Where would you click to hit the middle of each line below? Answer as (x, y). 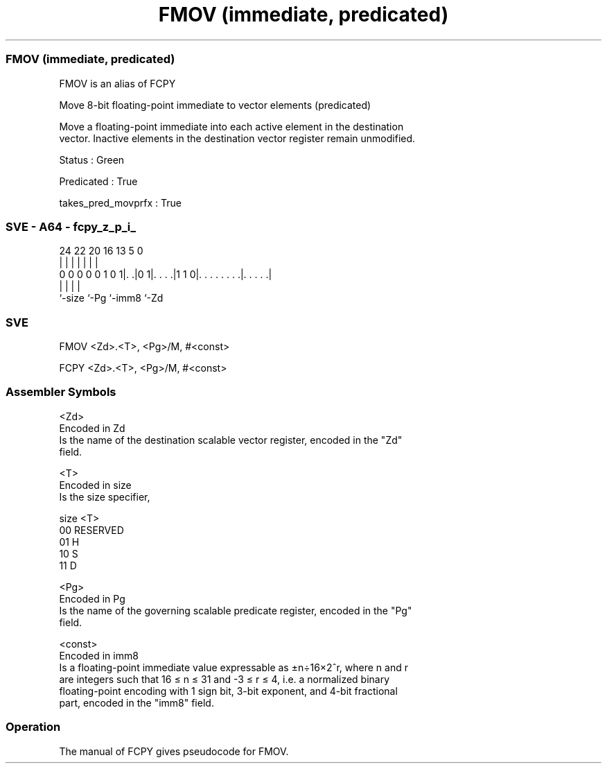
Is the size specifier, (105, 496)
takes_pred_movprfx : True (120, 202)
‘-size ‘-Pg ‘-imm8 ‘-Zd (111, 298)
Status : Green (92, 159)
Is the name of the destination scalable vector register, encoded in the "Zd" (231, 440)
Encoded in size (95, 485)
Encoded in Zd (92, 428)
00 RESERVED (91, 530)
